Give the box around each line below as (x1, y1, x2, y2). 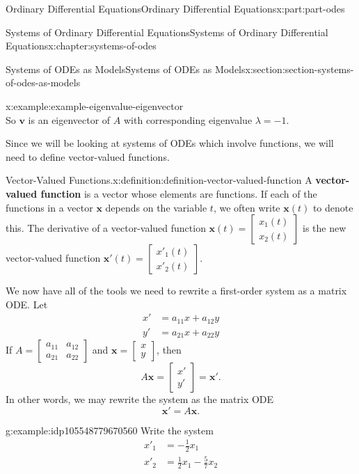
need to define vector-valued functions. (6, 149, 170, 164)
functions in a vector (6, 200, 93, 214)
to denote (312, 200, 353, 214)
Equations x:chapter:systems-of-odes (6, 38, 157, 53)
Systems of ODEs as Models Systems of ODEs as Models (6, 61, 246, 76)
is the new (303, 221, 346, 235)
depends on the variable (105, 200, 207, 214)
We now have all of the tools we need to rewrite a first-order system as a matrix (6, 283, 347, 298)
